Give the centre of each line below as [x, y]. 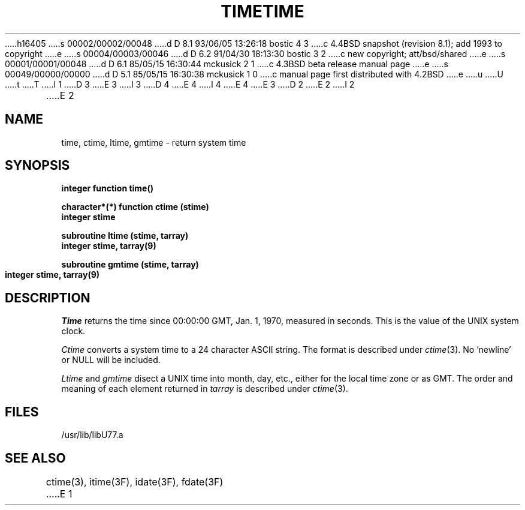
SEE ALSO [35, 458]
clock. [73, 331]
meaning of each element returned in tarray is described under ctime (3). [205, 389]
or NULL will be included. [111, 360]
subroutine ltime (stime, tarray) [125, 236]
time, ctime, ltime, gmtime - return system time [154, 142]
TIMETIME [262, 11]
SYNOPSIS [37, 166]
